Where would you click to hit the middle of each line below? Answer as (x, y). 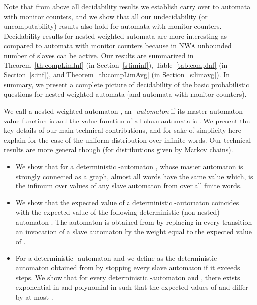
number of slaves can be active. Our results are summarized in (99, 55)
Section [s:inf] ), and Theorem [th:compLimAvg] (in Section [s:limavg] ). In (117, 75)
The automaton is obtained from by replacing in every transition (154, 221)
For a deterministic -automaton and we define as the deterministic (116, 258)
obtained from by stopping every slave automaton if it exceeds (145, 268)
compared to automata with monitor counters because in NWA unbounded (118, 45)
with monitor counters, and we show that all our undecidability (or (106, 16)
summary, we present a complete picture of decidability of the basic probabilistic (127, 84)
